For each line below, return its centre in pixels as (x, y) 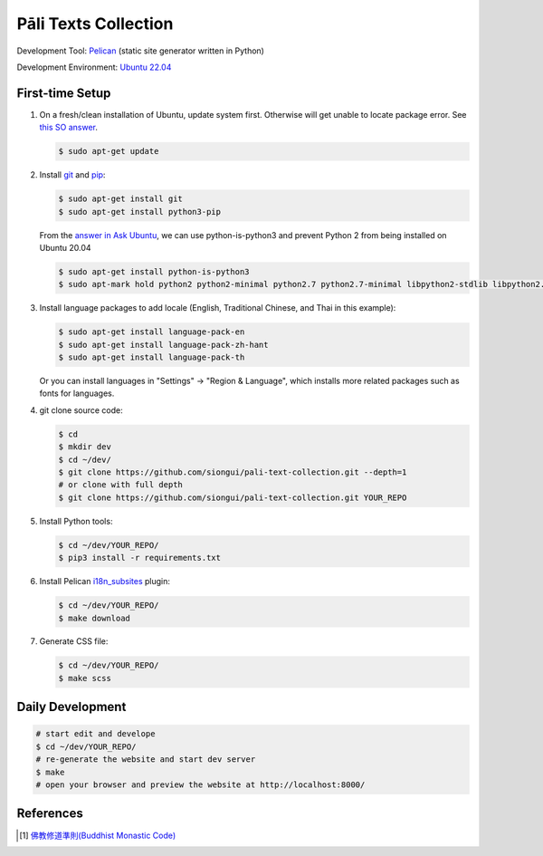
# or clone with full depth (120, 485)
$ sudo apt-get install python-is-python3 (154, 271)
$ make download (95, 618)
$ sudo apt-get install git (120, 199)
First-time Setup (64, 93)
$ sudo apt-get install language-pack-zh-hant (163, 345)
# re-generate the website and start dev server (146, 760)
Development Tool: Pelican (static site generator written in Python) (140, 51)
